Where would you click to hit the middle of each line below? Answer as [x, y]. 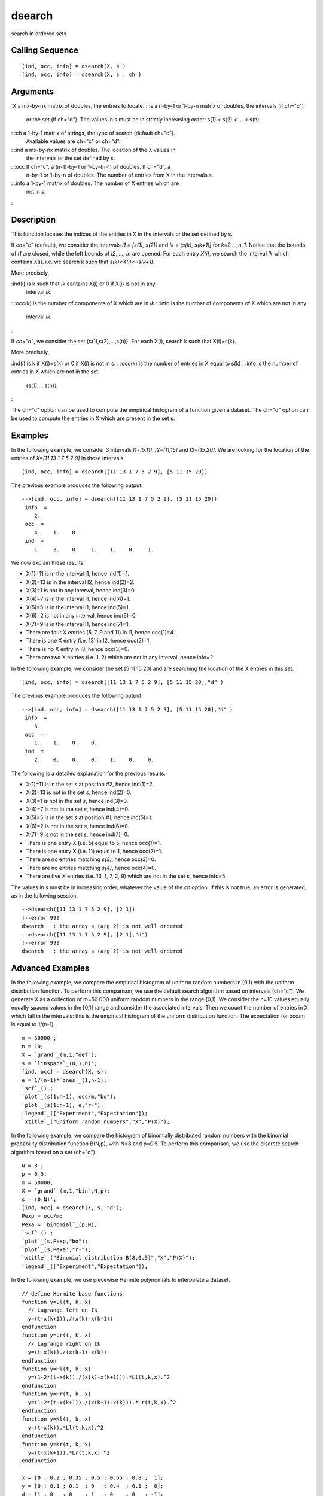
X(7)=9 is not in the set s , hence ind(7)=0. [77, 834]
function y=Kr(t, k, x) [57, 1444]
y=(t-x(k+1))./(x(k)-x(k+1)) [71, 1319]
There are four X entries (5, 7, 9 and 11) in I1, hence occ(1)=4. [100, 633]
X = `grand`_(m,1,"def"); [60, 1055]
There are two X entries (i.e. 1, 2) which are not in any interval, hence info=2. [120, 658]
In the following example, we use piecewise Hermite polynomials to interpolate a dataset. [121, 1280]
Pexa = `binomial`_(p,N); [60, 1224]
